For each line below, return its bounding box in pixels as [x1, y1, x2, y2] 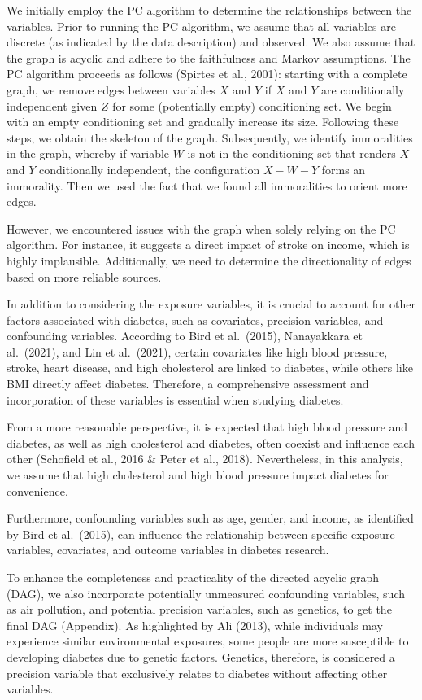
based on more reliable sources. [7, 268, 162, 285]
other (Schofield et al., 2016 [7, 450, 144, 467]
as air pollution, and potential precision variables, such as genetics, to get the [7, 601, 392, 618]
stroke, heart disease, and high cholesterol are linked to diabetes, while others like [7, 359, 413, 376]
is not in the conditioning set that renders [187, 145, 396, 162]
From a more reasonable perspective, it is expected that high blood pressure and [7, 418, 408, 435]
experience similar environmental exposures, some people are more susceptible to [7, 632, 409, 650]
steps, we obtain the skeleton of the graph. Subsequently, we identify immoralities [7, 129, 413, 146]
